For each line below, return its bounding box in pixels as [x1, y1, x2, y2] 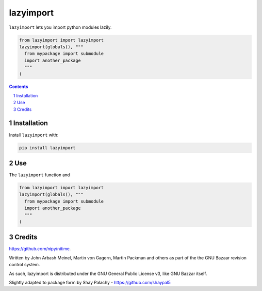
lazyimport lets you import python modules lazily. [9, 24, 112, 30]
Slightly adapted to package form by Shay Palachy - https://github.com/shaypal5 [9, 280, 171, 286]
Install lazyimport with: [9, 132, 59, 138]
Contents [9, 84, 29, 90]
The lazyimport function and [9, 172, 70, 178]
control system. [9, 262, 40, 268]
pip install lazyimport [19, 145, 76, 150]
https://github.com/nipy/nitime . [9, 246, 71, 252]
